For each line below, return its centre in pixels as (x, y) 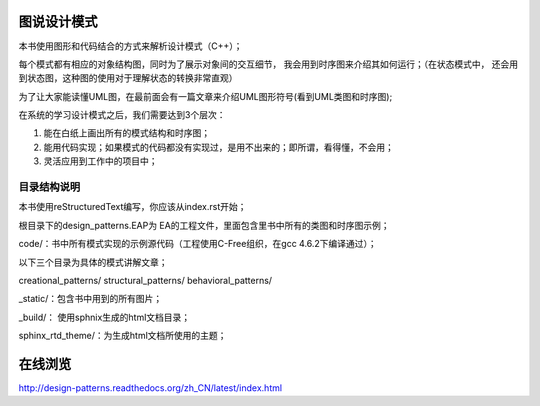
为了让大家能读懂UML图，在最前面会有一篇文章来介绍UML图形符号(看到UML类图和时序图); (205, 96)
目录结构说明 (49, 187)
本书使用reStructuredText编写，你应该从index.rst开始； (132, 207)
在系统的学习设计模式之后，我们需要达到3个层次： (122, 115)
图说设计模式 (58, 21)
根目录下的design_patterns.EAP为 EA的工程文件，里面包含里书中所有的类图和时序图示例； (204, 225)
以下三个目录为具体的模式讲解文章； (93, 262)
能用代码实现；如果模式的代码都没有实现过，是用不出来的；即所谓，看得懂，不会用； (218, 147)
